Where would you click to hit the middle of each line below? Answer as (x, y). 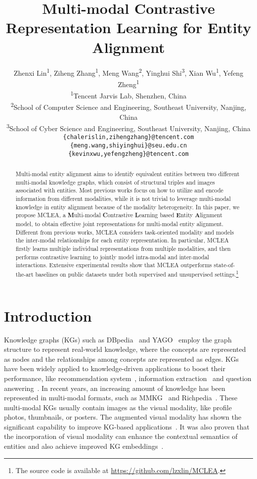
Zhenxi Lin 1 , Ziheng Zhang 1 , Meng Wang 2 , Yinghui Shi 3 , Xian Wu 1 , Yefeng (128, 72)
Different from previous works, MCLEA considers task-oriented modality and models (125, 232)
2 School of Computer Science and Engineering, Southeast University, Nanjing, (128, 106)
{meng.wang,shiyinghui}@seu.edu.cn (128, 145)
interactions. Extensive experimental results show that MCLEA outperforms (114, 265)
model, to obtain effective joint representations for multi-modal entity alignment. (120, 224)
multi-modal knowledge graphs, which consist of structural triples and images (115, 182)
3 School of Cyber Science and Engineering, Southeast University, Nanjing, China (128, 127)
